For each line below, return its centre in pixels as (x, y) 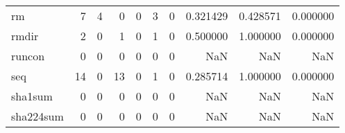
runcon (28, 56)
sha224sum (37, 116)
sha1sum (32, 96)
